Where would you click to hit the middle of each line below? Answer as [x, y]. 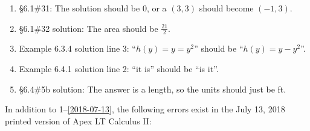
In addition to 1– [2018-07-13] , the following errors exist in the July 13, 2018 [145, 109]
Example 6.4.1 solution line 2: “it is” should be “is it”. [119, 69]
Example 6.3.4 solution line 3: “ [77, 48]
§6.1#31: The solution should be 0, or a [93, 8]
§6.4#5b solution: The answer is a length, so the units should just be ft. [153, 89]
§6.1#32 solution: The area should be [89, 28]
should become [226, 8]
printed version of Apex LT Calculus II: [78, 120]
